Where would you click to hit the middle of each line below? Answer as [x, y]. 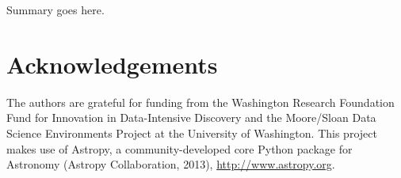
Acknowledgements [112, 64]
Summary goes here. [55, 9]
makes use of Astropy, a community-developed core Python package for [179, 148]
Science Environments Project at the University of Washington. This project [192, 133]
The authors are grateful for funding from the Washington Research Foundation [200, 102]
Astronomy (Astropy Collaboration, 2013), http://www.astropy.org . [171, 164]
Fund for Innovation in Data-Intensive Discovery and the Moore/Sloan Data [191, 117]
